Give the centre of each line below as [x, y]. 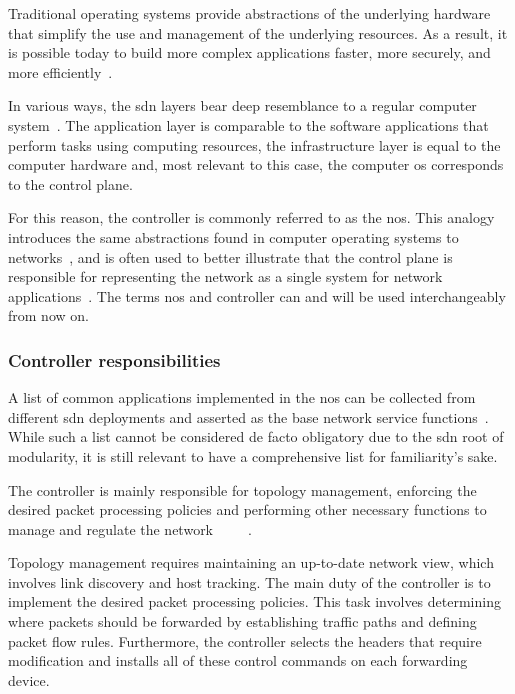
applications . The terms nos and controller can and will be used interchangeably [257, 295]
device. [29, 679]
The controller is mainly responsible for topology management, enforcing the [242, 489]
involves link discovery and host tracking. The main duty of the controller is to [249, 581]
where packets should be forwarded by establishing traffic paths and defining [242, 621]
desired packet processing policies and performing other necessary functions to [247, 509]
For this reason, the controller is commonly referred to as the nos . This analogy [251, 217]
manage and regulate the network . [130, 528]
